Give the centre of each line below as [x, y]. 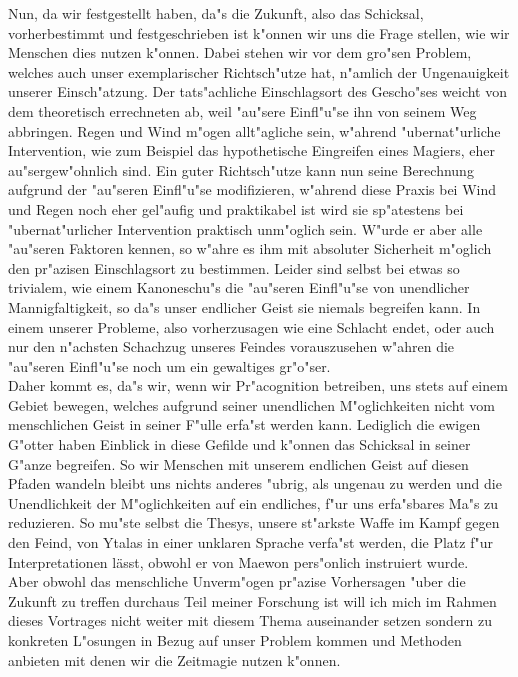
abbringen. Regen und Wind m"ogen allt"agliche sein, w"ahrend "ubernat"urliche [254, 130]
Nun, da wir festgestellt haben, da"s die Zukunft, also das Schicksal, [216, 13]
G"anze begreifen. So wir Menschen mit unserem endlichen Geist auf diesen [238, 463]
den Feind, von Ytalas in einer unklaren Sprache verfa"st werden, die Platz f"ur [250, 542]
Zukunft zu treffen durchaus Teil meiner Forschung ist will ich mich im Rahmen [252, 600]
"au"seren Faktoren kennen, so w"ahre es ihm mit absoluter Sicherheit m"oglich [250, 248]
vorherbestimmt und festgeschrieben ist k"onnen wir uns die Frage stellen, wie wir [259, 32]
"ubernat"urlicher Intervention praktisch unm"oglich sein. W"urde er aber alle [245, 228]
